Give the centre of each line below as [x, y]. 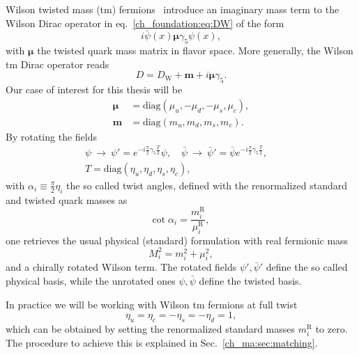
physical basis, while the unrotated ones [91, 281]
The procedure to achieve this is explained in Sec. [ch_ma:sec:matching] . [162, 343]
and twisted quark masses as [67, 199]
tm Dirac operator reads [58, 64]
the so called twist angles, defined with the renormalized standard [207, 185]
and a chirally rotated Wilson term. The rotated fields [121, 267]
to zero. [331, 329]
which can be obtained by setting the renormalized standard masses [151, 329]
